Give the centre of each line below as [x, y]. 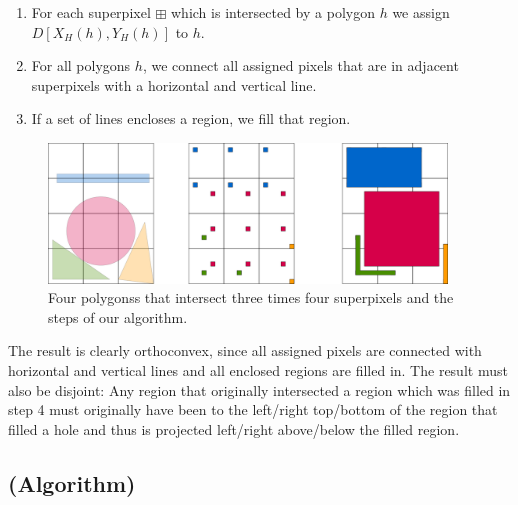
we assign [421, 12]
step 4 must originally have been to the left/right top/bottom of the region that [253, 409]
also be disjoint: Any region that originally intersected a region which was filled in [259, 389]
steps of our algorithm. [118, 316]
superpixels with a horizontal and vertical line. [174, 84]
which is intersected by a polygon [273, 12]
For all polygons [81, 65]
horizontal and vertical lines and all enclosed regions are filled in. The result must [258, 369]
